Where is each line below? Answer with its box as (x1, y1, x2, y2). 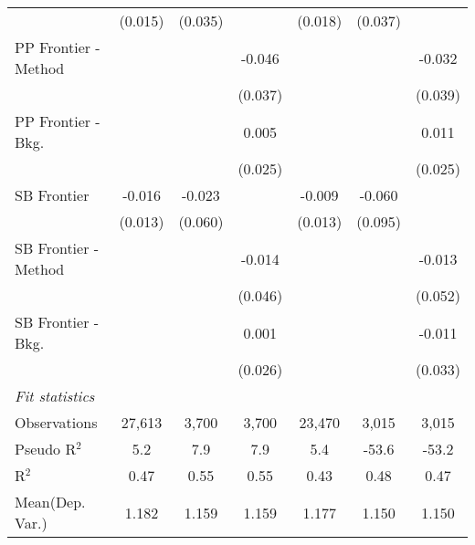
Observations (15, 412, 98, 433)
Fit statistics (15, 385, 95, 406)
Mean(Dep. (15, 491, 86, 512)
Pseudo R (15, 438, 77, 459)
